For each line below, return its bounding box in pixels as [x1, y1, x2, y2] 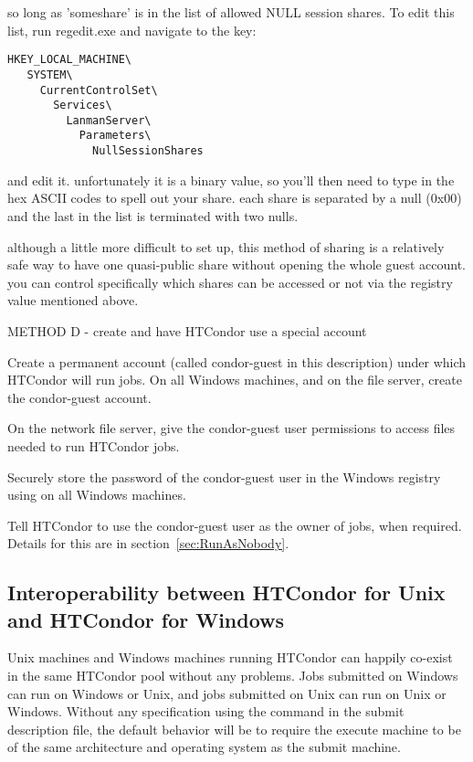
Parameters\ [79, 129, 152, 143]
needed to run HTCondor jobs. [7, 436, 180, 455]
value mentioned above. [7, 291, 139, 310]
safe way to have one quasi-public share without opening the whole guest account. [7, 255, 466, 274]
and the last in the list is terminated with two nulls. [7, 206, 299, 225]
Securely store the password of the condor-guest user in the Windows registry [7, 467, 441, 486]
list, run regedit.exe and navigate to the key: [7, 20, 257, 39]
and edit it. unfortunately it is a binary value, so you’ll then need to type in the [7, 170, 455, 189]
